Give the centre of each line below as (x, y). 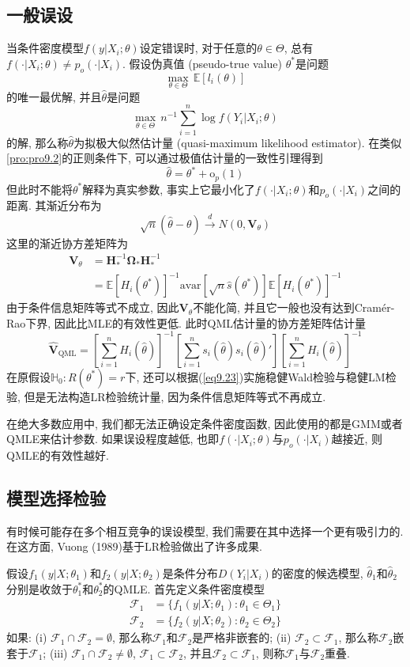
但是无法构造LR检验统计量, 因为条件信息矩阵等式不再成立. (175, 396)
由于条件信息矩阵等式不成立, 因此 (93, 307)
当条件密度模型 (45, 48)
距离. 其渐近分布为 (54, 205)
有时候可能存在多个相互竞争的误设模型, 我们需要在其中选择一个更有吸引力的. (205, 531)
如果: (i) (27, 637)
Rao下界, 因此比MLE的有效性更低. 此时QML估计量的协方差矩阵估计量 (186, 322)
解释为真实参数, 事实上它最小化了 (169, 189)
